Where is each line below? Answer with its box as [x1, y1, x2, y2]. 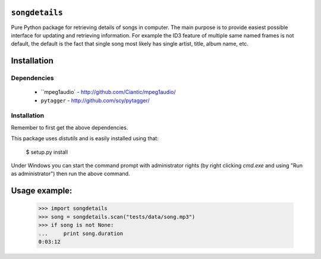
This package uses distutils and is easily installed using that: [11, 135, 159, 142]
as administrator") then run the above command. [11, 170, 130, 178]
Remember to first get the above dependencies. [11, 124, 128, 131]
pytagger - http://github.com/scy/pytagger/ [40, 97, 150, 104]
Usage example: [11, 186, 73, 196]
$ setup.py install [26, 149, 68, 156]
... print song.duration [38, 230, 124, 237]
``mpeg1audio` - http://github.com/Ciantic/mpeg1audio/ [40, 89, 176, 96]
